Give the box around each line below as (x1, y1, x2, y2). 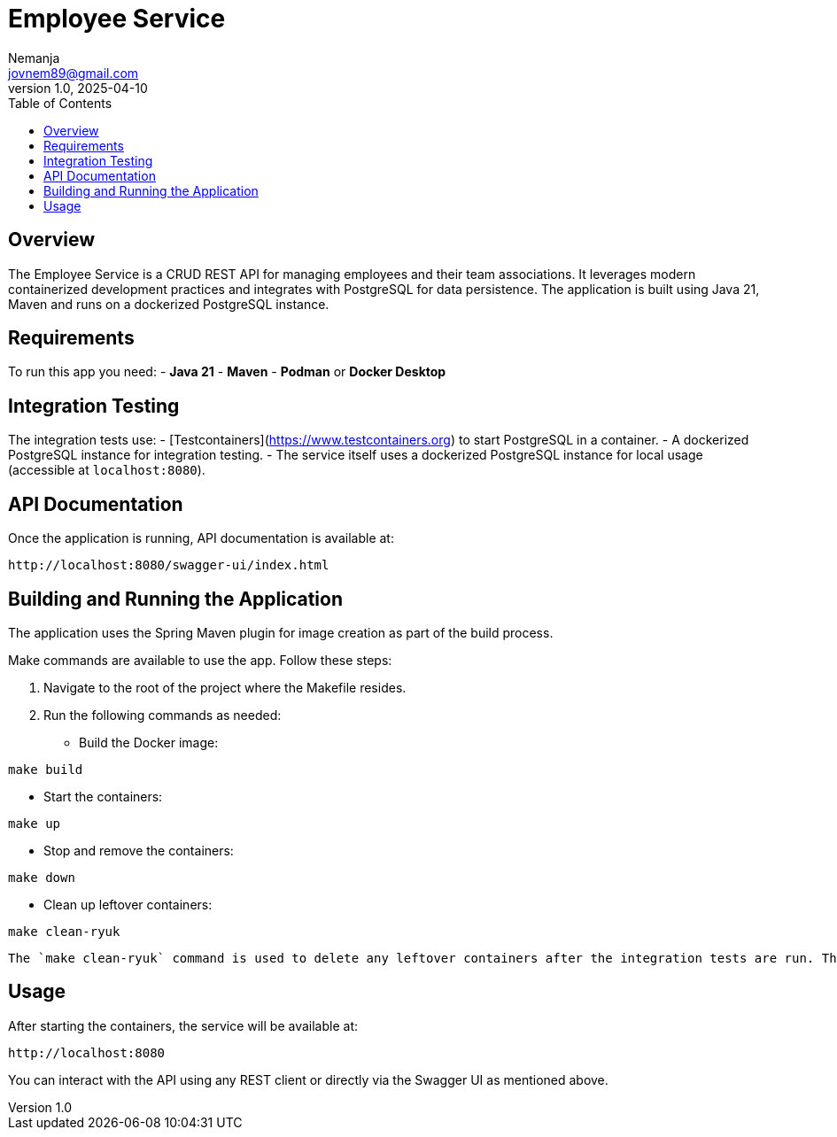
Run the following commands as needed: (43, 707, 282, 723)
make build (8, 762, 83, 777)
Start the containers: (43, 788, 163, 804)
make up (8, 816, 61, 831)
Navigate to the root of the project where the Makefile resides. (43, 679, 407, 695)
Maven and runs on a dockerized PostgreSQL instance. (8, 296, 329, 312)
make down (8, 870, 75, 885)
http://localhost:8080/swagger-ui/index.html (8, 558, 329, 573)
